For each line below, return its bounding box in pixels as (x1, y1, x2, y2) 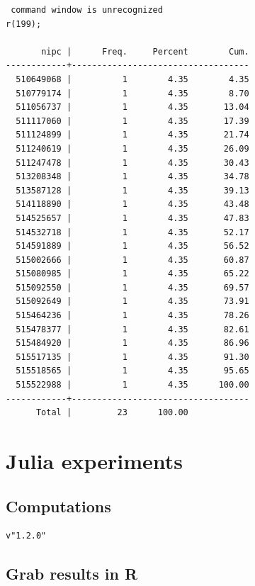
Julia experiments (6, 446, 183, 475)
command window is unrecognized (11, 5, 163, 15)
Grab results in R (6, 563, 138, 585)
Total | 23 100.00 (35, 407, 188, 418)
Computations (6, 495, 111, 517)
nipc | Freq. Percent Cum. (41, 46, 249, 57)
